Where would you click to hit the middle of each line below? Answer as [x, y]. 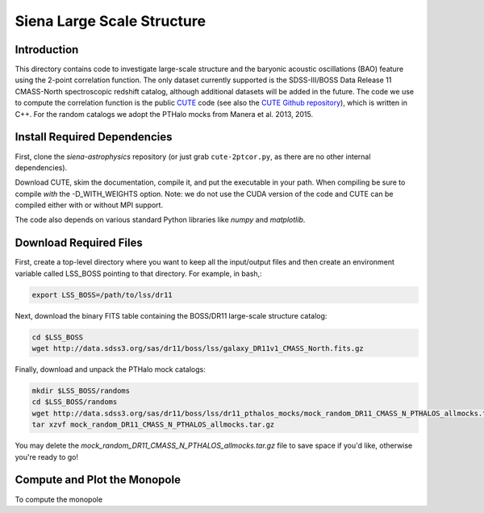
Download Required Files [79, 243]
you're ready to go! [47, 457]
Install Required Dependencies [94, 137]
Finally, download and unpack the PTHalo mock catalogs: [110, 369]
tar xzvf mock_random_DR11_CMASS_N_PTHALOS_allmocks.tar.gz [153, 425]
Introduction [47, 50]
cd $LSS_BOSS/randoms [75, 402]
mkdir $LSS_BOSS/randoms [81, 391]
